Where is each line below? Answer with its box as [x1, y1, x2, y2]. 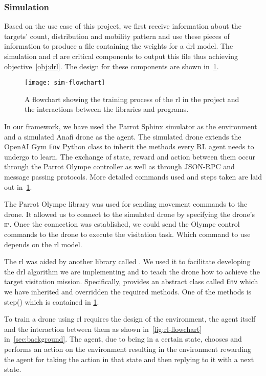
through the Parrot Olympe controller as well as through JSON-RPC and [4, 161, 235, 172]
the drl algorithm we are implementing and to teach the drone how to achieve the [4, 266, 260, 276]
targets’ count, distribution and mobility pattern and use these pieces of [4, 30, 230, 41]
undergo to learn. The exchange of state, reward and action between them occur [4, 151, 256, 162]
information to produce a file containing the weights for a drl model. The [4, 41, 233, 51]
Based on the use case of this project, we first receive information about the [4, 21, 241, 31]
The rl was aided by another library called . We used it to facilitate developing [4, 256, 251, 267]
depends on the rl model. [4, 239, 82, 249]
